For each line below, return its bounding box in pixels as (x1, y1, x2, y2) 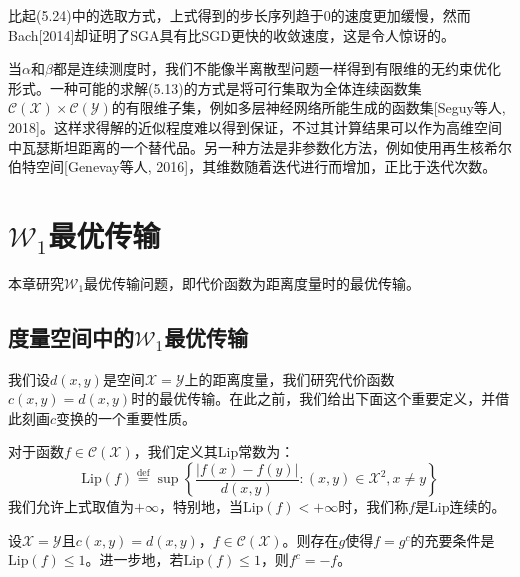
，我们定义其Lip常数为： (133, 441, 295, 462)
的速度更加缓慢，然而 (330, 5, 471, 25)
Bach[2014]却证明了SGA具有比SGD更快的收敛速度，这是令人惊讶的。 (8, 24, 456, 45)
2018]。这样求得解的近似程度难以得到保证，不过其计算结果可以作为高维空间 (8, 116, 502, 137)
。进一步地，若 (85, 549, 184, 570)
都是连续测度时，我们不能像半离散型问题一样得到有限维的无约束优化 (52, 58, 501, 79)
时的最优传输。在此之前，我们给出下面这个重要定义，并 (131, 388, 496, 409)
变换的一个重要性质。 (56, 407, 197, 428)
